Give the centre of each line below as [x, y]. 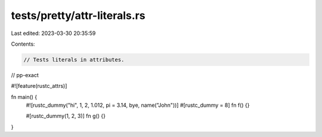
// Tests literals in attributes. [74, 60]
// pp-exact [25, 75]
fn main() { [24, 97]
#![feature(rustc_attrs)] [39, 86]
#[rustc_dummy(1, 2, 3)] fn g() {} [66, 116]
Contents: [23, 44]
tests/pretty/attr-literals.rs [78, 15]
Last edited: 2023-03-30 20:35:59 [53, 33]
